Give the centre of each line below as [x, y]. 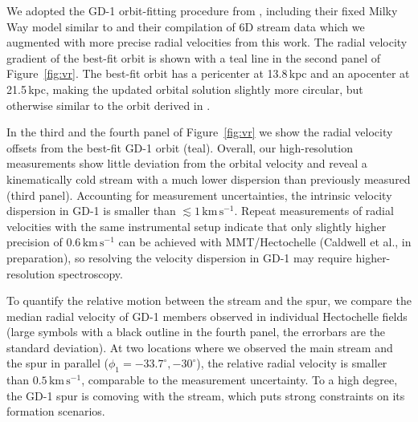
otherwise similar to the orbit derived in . [109, 105]
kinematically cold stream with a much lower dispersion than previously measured [209, 179]
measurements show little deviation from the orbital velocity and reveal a [187, 163]
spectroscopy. [90, 273]
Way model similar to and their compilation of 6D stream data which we [186, 26]
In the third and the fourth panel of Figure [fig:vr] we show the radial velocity [200, 132]
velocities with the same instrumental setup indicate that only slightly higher [197, 226]
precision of [35, 242]
